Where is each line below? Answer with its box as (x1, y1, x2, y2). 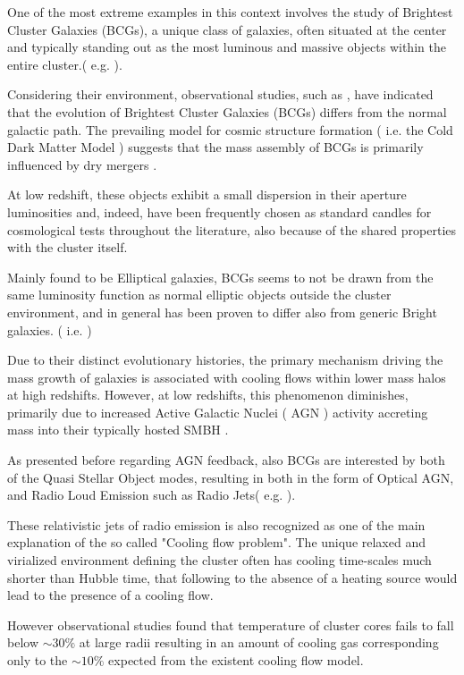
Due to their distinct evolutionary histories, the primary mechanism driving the (7, 350, 443, 369)
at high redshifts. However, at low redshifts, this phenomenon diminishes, (7, 385, 409, 404)
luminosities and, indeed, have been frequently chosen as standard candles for (7, 202, 432, 221)
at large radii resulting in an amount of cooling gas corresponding (79, 633, 439, 652)
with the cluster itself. (7, 238, 128, 257)
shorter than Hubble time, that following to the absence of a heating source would (7, 568, 458, 586)
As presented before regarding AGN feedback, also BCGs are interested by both (7, 451, 445, 469)
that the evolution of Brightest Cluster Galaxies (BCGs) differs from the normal (7, 102, 447, 121)
